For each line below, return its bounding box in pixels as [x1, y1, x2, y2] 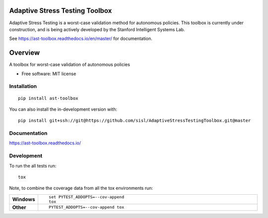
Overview [9, 48, 40, 57]
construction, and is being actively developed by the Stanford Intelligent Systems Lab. [9, 26, 185, 32]
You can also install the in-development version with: [9, 106, 118, 112]
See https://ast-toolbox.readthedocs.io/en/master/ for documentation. [9, 36, 152, 42]
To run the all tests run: [9, 163, 57, 169]
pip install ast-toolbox [18, 95, 78, 101]
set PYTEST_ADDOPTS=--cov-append [49, 194, 124, 200]
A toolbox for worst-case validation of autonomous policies [9, 62, 130, 68]
